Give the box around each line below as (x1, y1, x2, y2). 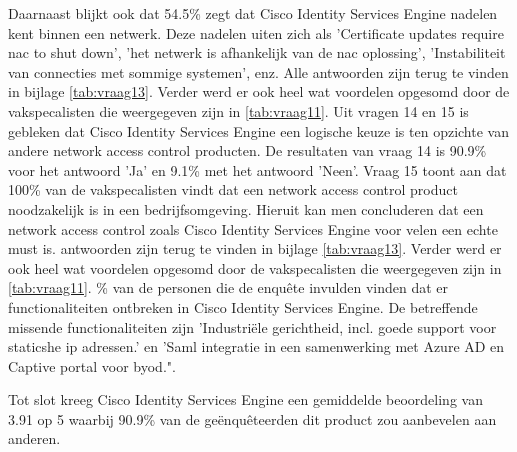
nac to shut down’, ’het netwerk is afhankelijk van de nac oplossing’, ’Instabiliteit (8, 42, 506, 63)
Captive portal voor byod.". (8, 355, 176, 376)
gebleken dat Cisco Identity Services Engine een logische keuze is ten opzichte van (8, 120, 509, 141)
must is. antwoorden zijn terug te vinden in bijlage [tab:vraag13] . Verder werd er (8, 238, 502, 259)
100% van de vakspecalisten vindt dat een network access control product (8, 179, 458, 200)
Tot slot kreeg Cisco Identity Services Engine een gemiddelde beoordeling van (8, 389, 483, 410)
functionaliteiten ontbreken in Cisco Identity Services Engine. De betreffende (8, 296, 478, 317)
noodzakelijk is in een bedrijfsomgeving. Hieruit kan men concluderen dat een (8, 198, 484, 219)
